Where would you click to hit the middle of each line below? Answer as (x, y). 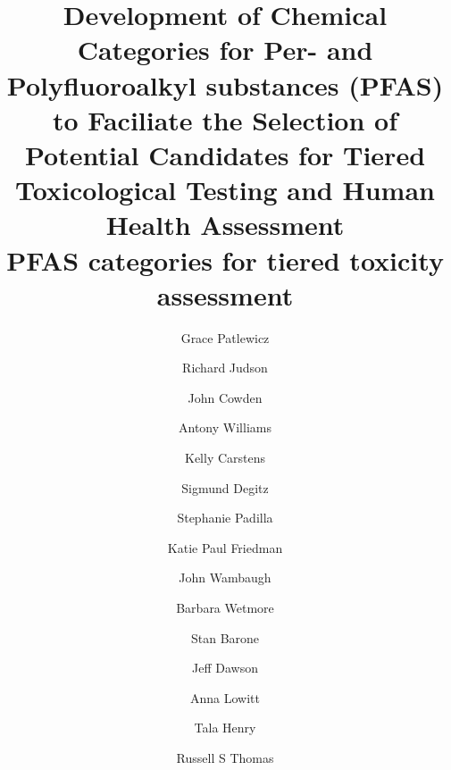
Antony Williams (225, 427)
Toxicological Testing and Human (225, 190)
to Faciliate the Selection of (225, 119)
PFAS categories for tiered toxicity (225, 259)
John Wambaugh (225, 577)
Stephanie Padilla (225, 518)
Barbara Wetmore (225, 607)
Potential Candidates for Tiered (225, 154)
